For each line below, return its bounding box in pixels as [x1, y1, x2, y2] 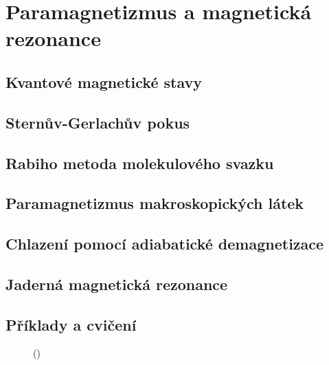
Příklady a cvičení [5, 313, 137, 335]
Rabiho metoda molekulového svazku [5, 152, 274, 173]
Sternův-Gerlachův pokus [5, 111, 190, 133]
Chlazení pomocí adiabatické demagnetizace [5, 233, 324, 254]
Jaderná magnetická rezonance [5, 273, 228, 294]
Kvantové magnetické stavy [5, 71, 202, 92]
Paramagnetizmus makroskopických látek [5, 192, 304, 214]
